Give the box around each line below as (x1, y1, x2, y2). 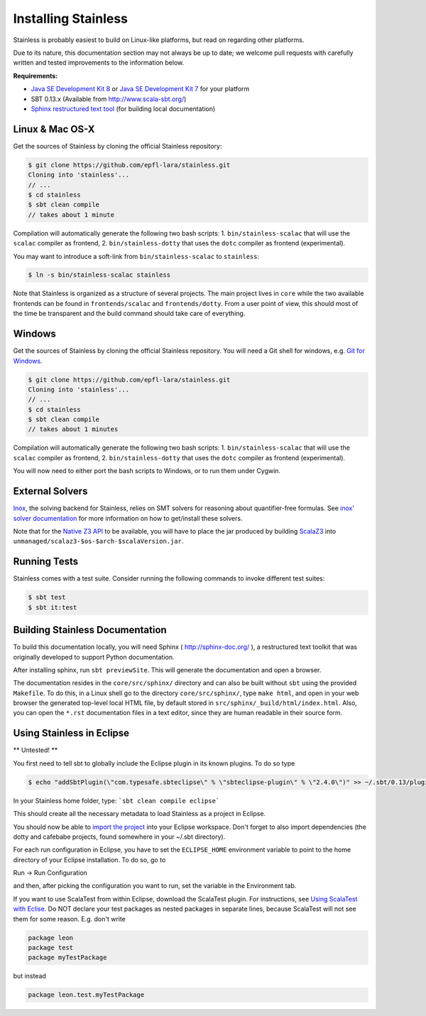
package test (28, 943, 74, 951)
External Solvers (13, 485, 88, 497)
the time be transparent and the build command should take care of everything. (13, 309, 246, 318)
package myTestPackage (28, 953, 107, 962)
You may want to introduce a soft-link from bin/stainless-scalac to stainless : (13, 252, 259, 260)
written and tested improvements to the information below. (13, 58, 185, 67)
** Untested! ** (13, 746, 58, 754)
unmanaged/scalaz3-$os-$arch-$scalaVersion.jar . (13, 537, 184, 546)
